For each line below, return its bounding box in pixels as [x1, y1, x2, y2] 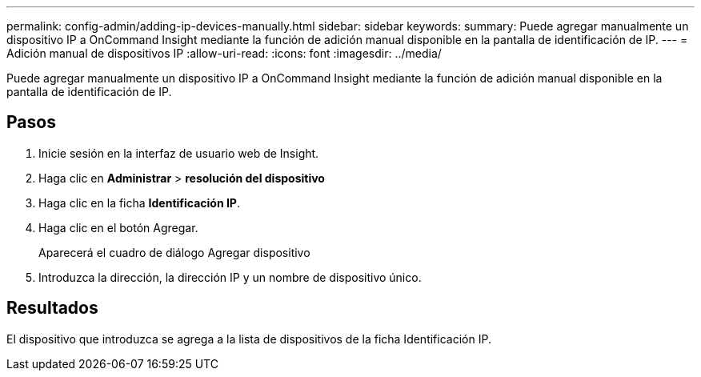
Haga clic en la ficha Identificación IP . [38, 195, 240, 210]
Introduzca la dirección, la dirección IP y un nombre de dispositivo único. [38, 270, 422, 284]
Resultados [6, 298, 98, 319]
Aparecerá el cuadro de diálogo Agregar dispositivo [38, 245, 310, 259]
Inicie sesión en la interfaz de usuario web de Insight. [38, 146, 319, 160]
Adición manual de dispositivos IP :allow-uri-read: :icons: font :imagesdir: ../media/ [6, 46, 442, 60]
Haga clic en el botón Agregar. [38, 220, 198, 235]
